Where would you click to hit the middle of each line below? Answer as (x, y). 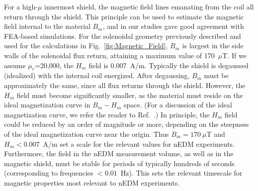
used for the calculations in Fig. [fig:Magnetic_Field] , (86, 46)
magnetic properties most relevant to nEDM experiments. (92, 182)
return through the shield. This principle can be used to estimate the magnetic (124, 16)
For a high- (21, 6)
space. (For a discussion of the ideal (178, 105)
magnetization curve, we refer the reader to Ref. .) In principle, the (107, 114)
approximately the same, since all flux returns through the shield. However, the (125, 85)
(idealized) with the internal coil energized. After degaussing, (97, 75)
